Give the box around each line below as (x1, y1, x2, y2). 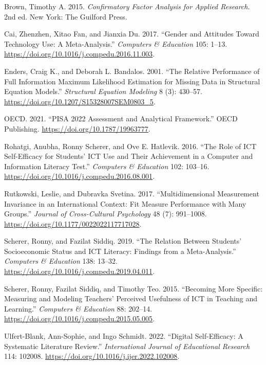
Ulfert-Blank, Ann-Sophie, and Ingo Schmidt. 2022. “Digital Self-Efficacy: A (4, 331, 243, 341)
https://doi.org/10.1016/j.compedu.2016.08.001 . (4, 171, 155, 181)
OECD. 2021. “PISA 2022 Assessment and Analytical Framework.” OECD (4, 113, 238, 124)
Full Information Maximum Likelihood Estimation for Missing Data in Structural (4, 76, 260, 86)
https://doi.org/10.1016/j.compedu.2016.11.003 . (4, 48, 155, 59)
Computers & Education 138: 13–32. (4, 255, 118, 266)
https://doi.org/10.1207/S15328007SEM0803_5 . (4, 96, 156, 106)
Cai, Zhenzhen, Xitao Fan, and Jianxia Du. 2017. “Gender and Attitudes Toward (4, 28, 259, 39)
